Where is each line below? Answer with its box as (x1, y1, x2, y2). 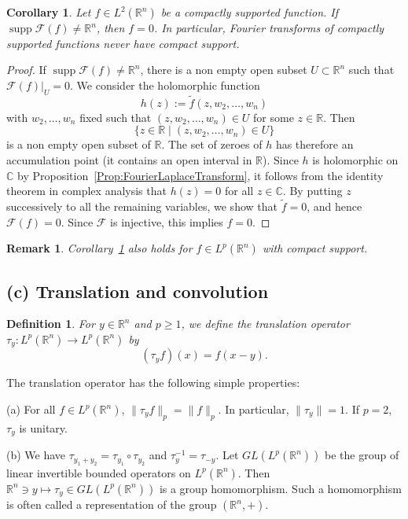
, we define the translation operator (181, 315, 350, 332)
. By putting (282, 182, 343, 199)
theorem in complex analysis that (6, 182, 167, 199)
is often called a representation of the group (6, 496, 217, 513)
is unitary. (19, 419, 68, 436)
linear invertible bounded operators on (6, 464, 191, 480)
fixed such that (79, 109, 152, 125)
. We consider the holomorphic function (70, 76, 260, 93)
